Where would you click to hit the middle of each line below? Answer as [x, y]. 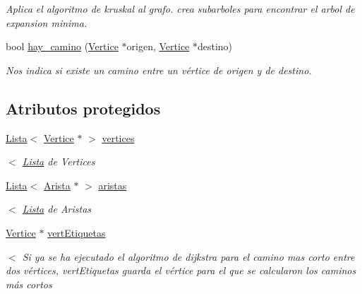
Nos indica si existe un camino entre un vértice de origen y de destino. [159, 70]
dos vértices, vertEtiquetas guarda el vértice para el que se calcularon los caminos [181, 270]
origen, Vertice [158, 46]
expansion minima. [47, 22]
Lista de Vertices [59, 161]
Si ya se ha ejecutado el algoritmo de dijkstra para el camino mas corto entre [188, 256]
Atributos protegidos [83, 108]
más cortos [29, 284]
